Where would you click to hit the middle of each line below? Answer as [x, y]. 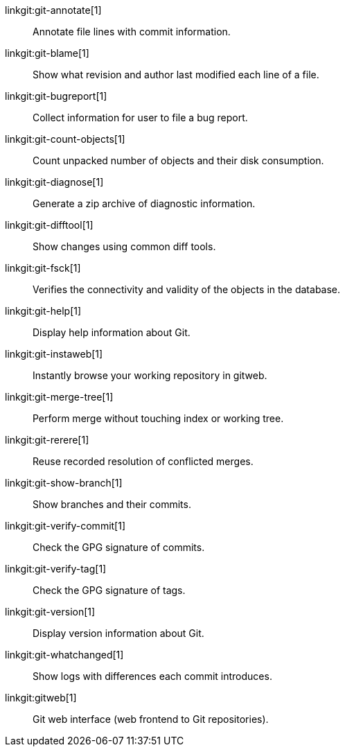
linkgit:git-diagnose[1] [54, 182]
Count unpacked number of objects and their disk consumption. [178, 160]
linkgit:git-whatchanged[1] [64, 655]
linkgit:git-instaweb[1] [54, 354]
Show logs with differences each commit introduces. [152, 676]
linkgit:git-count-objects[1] [65, 139]
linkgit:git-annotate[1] [53, 10]
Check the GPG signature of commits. [119, 547]
